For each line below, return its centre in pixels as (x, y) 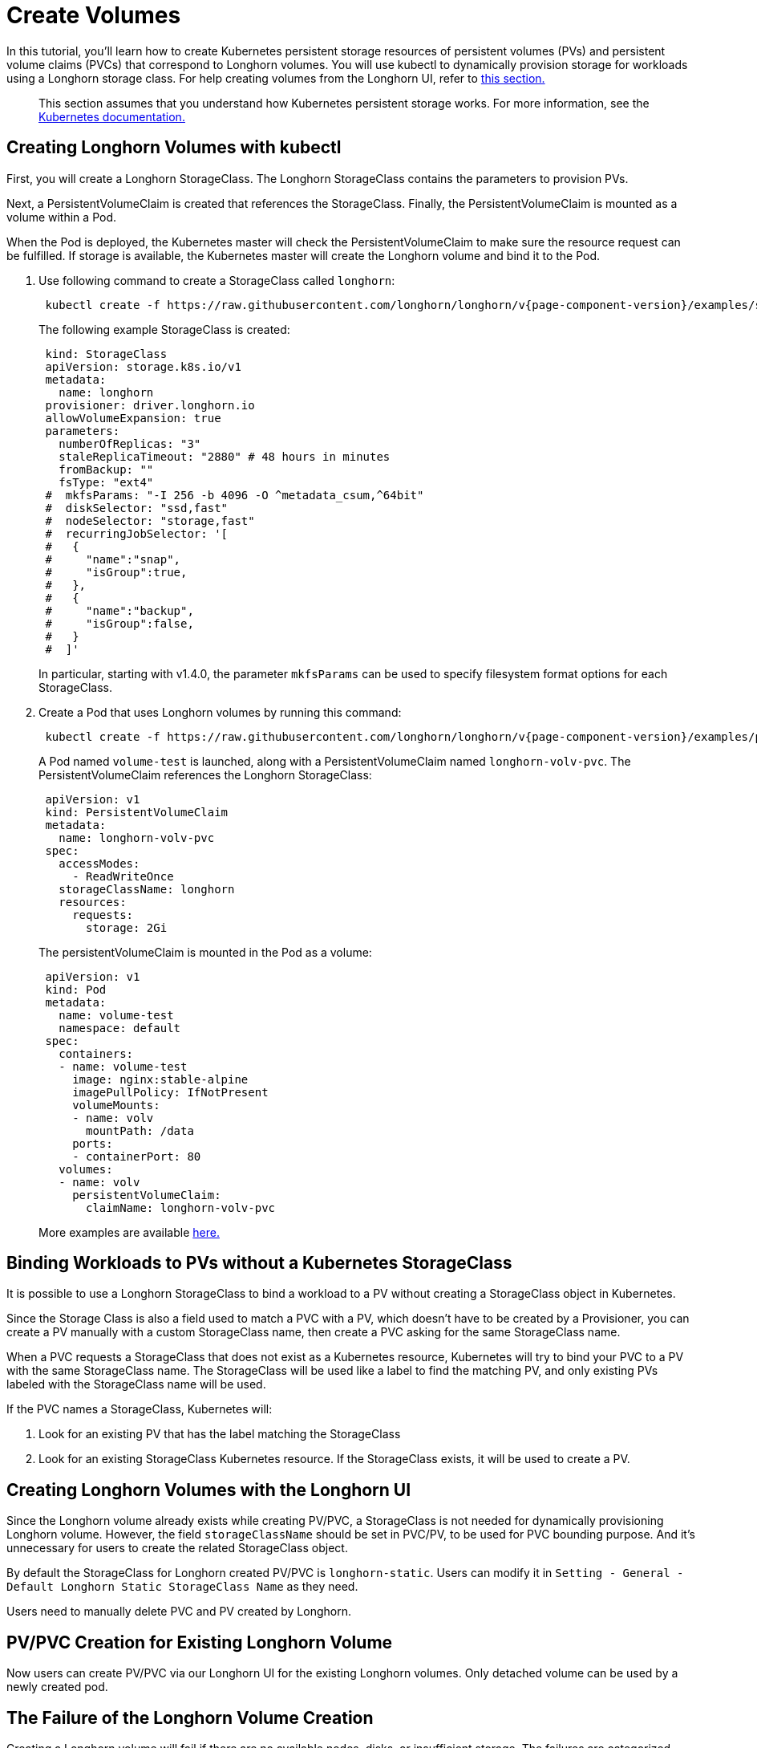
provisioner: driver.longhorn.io (150, 405)
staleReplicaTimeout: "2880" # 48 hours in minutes (225, 456)
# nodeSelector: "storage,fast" (150, 520)
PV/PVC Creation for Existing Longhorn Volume (200, 1642)
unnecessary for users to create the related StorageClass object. (177, 1548)
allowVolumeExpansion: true (133, 418)
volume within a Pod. (61, 217)
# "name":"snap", (113, 559)
